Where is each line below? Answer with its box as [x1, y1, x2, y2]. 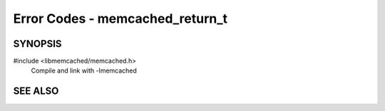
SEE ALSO [13, 85, 59, 97]
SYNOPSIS [13, 38, 62, 50]
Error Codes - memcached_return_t [13, 11, 228, 26]
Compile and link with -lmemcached [31, 66, 137, 75]
